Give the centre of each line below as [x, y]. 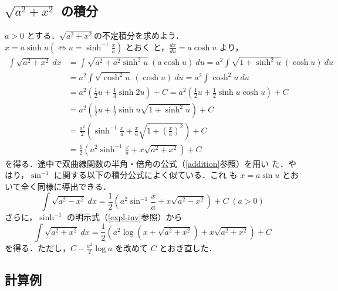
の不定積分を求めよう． [139, 35]
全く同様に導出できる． [66, 186]
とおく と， [148, 47]
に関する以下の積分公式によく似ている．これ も [146, 175]
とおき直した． [188, 247]
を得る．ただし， [38, 247]
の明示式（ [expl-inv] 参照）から [125, 217]
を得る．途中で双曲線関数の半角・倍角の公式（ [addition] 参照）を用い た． [147, 163]
